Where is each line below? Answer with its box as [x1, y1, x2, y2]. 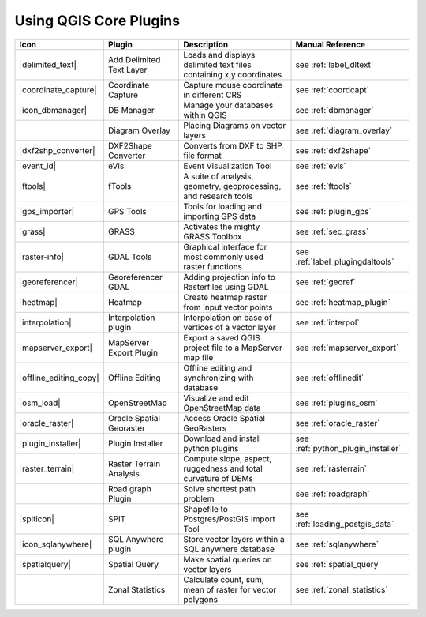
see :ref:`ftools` [295, 180, 353, 191]
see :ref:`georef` [295, 277, 357, 288]
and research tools [183, 190, 253, 201]
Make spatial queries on [183, 554, 272, 565]
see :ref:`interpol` [295, 317, 360, 328]
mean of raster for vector [183, 584, 277, 595]
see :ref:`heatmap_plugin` [295, 296, 390, 307]
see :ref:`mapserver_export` [295, 342, 399, 353]
